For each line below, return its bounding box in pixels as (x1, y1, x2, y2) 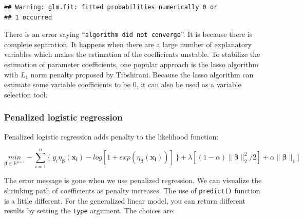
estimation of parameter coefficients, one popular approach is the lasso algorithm (4, 59, 258, 70)
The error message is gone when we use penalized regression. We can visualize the (4, 175, 262, 186)
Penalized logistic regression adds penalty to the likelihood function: (4, 131, 219, 142)
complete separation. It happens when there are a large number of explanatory (4, 38, 252, 49)
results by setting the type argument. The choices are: (4, 205, 175, 216)
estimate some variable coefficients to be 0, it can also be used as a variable (4, 79, 241, 90)
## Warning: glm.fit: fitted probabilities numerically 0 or (4, 4, 218, 11)
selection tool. (4, 89, 48, 99)
